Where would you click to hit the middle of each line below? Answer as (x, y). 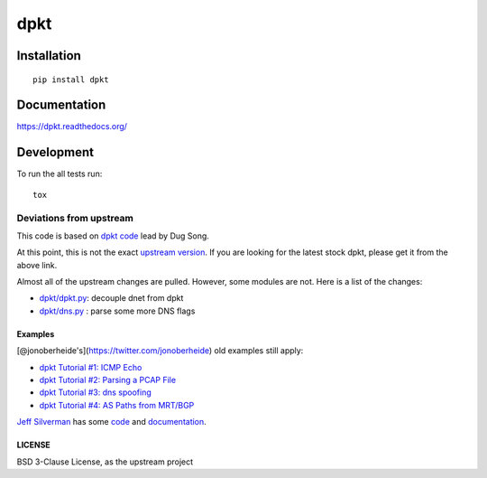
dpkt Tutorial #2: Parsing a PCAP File (107, 380)
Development (55, 152)
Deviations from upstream (75, 218)
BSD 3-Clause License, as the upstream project (105, 462)
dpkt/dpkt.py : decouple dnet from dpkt (111, 298)
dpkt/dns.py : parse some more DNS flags (117, 311)
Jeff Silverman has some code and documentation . (111, 422)
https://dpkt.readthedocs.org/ (72, 127)
